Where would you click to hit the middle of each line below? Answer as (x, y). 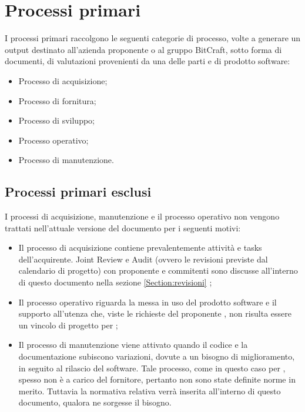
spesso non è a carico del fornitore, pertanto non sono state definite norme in (157, 379)
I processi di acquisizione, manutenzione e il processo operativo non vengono (142, 216)
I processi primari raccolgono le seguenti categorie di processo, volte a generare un (153, 38)
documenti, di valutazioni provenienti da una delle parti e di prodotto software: (148, 61)
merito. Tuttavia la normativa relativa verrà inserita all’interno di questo (150, 391)
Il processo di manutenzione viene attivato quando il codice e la (133, 345)
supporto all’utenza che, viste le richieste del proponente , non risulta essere (155, 313)
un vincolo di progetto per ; (68, 325)
